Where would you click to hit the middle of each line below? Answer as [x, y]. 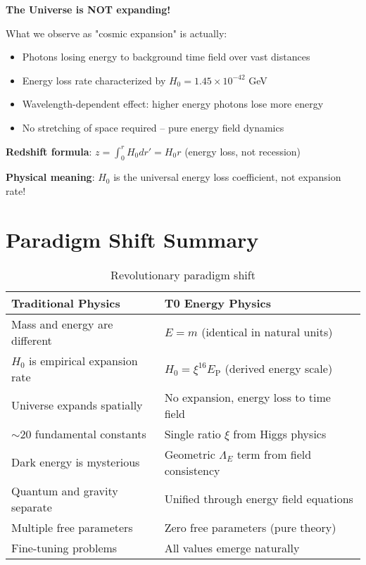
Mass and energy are [62, 324]
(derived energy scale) [279, 369]
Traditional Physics [66, 303]
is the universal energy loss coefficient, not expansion [227, 177]
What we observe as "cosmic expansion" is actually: [116, 33]
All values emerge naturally [232, 547]
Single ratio [193, 433]
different [32, 340]
